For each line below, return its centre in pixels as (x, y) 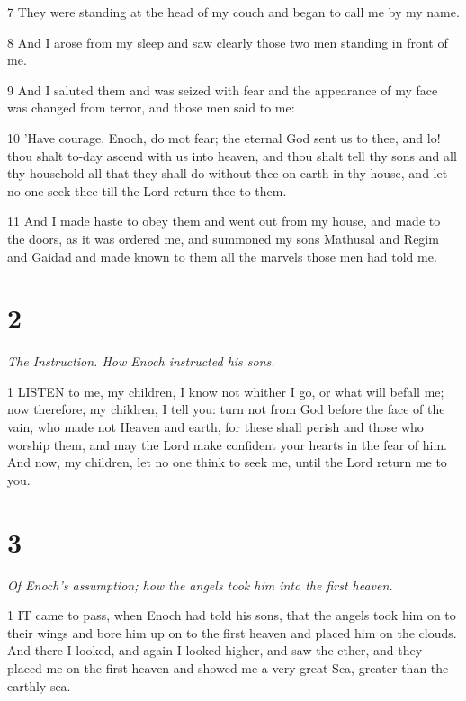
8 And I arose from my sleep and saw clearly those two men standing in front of (228, 42)
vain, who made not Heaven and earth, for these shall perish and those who (215, 427)
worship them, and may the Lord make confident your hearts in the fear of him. (227, 444)
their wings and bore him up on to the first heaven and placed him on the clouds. (232, 632)
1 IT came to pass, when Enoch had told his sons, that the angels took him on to (232, 615)
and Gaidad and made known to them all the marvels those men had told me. (222, 256)
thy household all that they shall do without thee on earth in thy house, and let (228, 173)
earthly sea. (39, 685)
